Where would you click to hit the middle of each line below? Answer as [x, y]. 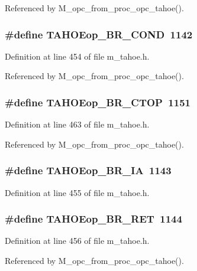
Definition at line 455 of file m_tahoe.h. [77, 192]
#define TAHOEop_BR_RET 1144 [93, 219]
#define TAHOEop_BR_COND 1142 [99, 34]
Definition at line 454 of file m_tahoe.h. [77, 56]
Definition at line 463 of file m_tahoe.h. [77, 124]
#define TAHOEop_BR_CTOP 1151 [98, 102]
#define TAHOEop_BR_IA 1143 [88, 170]
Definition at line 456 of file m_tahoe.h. [77, 241]
